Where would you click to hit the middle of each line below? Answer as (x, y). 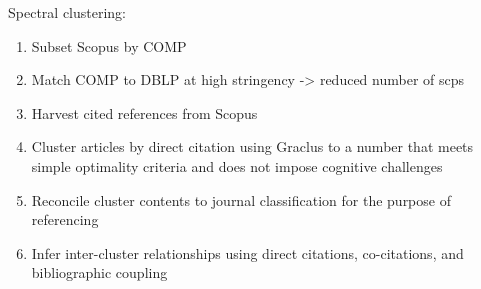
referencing (65, 219)
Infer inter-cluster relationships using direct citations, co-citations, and (247, 252)
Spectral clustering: (67, 12)
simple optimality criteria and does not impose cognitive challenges (237, 165)
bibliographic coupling (99, 272)
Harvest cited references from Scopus (144, 112)
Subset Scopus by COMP (109, 45)
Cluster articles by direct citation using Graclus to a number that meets (252, 146)
